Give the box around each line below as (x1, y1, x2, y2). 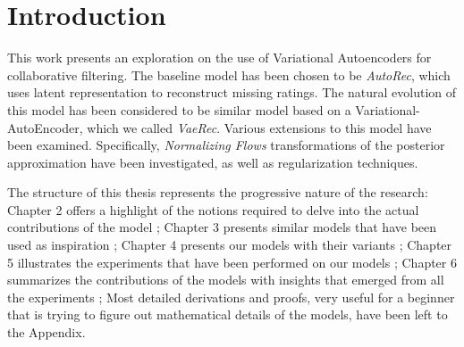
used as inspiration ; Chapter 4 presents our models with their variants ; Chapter (7, 235, 452, 254)
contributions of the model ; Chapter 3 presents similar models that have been (7, 218, 437, 236)
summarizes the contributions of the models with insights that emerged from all (7, 270, 444, 289)
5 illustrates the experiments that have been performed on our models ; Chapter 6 (7, 252, 457, 271)
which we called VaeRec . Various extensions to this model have (87, 118, 432, 136)
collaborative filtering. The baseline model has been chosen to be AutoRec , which (7, 65, 451, 84)
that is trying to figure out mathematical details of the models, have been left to (7, 305, 448, 324)
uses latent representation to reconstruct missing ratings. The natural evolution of (7, 83, 457, 102)
